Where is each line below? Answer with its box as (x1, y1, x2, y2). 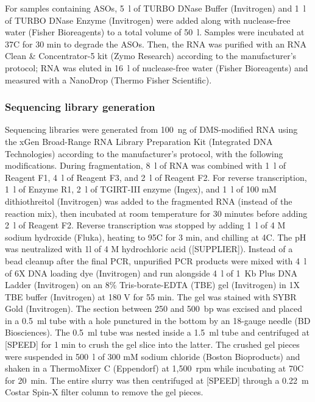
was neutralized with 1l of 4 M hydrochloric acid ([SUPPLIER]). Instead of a (5, 242, 293, 255)
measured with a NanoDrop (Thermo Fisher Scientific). (5, 73, 212, 86)
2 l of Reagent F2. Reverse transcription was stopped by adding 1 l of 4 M (5, 219, 286, 231)
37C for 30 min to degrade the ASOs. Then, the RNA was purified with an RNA (5, 37, 306, 50)
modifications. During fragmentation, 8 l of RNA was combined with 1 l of (5, 159, 286, 172)
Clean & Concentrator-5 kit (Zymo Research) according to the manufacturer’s (5, 49, 297, 62)
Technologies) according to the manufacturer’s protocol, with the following (5, 147, 283, 160)
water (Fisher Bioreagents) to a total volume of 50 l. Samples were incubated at (5, 26, 305, 38)
